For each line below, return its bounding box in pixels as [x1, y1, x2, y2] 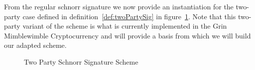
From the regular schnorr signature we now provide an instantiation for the [4, 1, 234, 11]
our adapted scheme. [4, 40, 67, 50]
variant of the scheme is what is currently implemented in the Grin [22, 21, 227, 31]
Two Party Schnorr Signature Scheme [24, 56, 138, 67]
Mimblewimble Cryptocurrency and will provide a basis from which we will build [4, 30, 251, 40]
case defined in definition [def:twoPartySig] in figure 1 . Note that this [22, 11, 236, 21]
